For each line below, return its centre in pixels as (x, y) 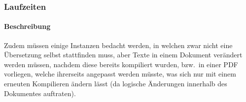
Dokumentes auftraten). (40, 93)
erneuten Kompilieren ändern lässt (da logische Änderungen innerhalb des (116, 84)
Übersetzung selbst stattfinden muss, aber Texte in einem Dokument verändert (123, 55)
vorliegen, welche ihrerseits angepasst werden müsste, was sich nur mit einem (120, 74)
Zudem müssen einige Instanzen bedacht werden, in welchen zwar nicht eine (118, 45)
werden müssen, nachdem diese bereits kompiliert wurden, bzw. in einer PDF (121, 64)
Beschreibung (27, 26)
